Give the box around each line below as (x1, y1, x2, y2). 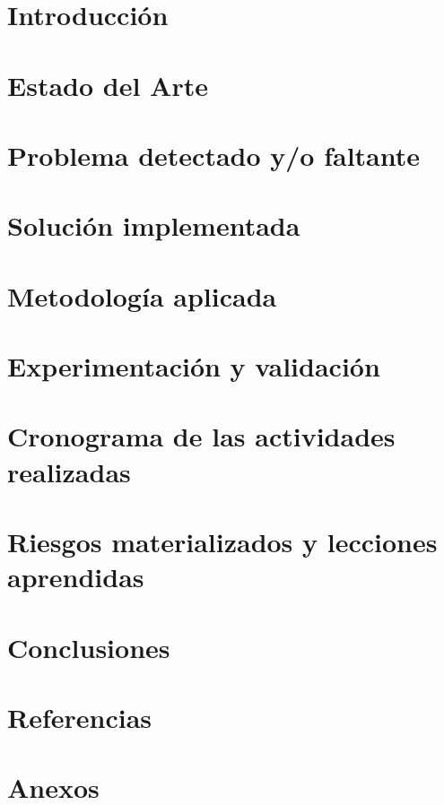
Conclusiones (7, 628, 170, 665)
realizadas (7, 453, 131, 489)
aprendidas (7, 558, 144, 595)
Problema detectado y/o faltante (7, 136, 421, 173)
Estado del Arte (7, 66, 208, 103)
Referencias (7, 698, 152, 735)
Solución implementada (7, 207, 300, 244)
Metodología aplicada (7, 277, 277, 314)
